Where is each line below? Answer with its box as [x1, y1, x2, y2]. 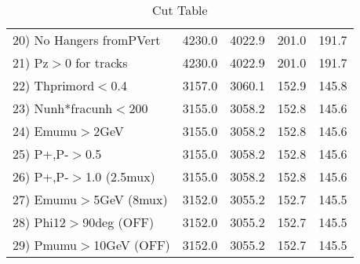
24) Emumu [13, 122, 78, 140]
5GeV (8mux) [93, 190, 168, 208]
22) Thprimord [13, 76, 95, 94]
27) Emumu [13, 190, 78, 208]
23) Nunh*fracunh [13, 99, 113, 117]
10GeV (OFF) [93, 236, 170, 254]
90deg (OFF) [82, 213, 155, 231]
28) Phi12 [13, 213, 66, 231]
